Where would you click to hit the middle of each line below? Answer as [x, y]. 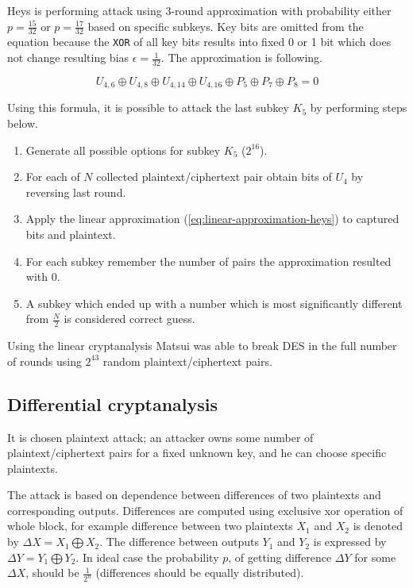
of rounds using [44, 361]
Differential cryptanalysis [113, 404]
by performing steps [359, 108]
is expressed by [350, 542]
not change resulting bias [68, 58]
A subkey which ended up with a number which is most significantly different [214, 303]
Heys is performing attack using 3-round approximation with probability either [199, 10]
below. [23, 123]
